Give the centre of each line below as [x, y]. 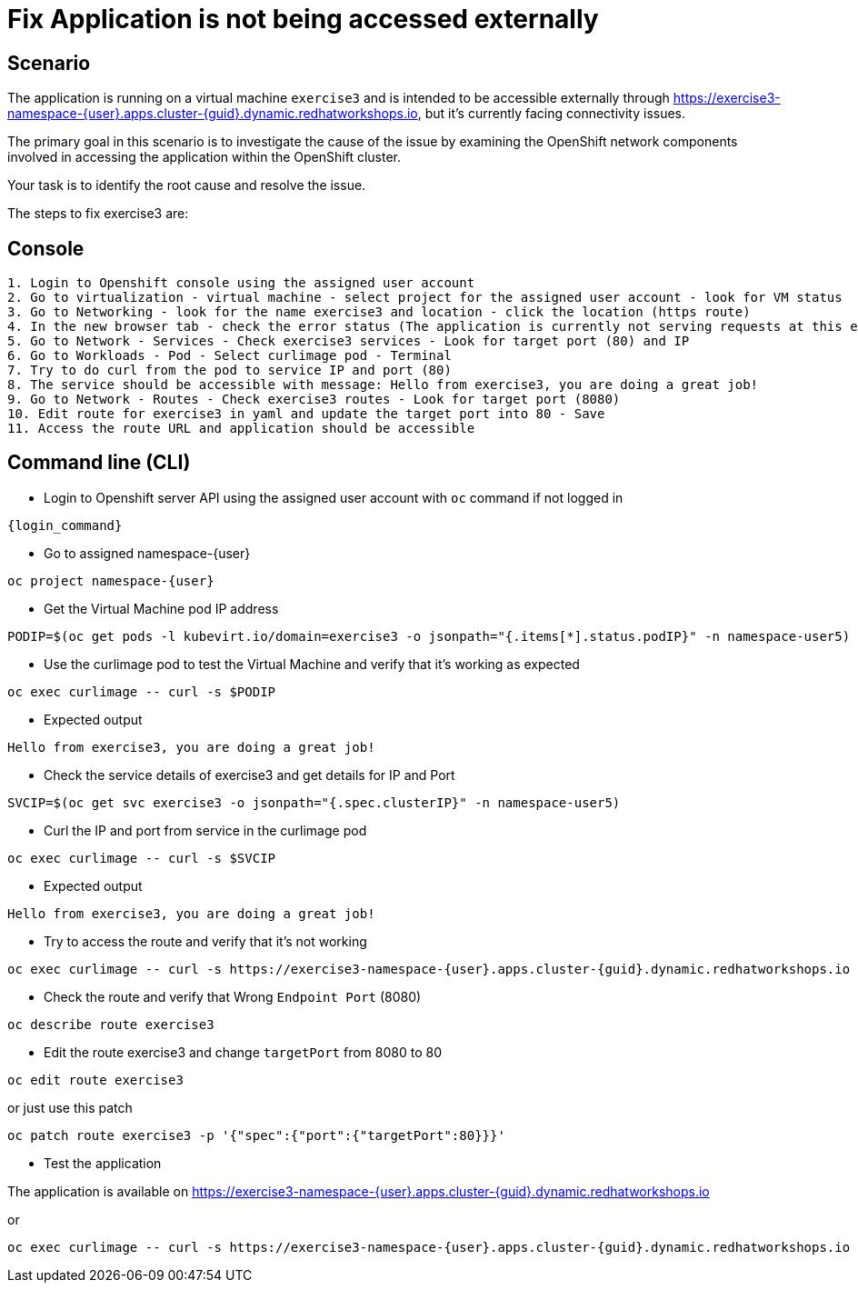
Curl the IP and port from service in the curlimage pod [205, 830]
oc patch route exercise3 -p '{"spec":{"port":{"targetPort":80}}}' [256, 1135]
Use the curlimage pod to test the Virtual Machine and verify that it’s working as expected [312, 664]
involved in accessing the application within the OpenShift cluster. [205, 157]
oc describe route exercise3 [111, 1024]
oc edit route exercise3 [95, 1080]
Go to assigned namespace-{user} [147, 553]
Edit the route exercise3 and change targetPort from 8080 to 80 [243, 1052]
